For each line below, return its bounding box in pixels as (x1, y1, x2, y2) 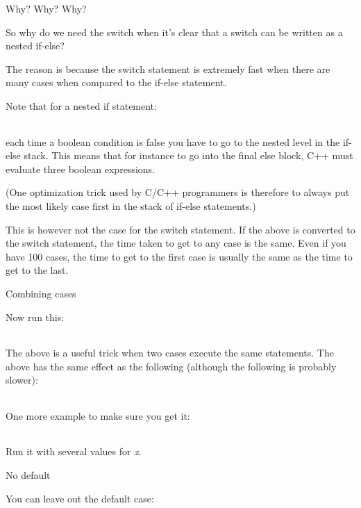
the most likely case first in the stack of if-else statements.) (6, 198, 256, 213)
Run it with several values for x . (6, 444, 142, 459)
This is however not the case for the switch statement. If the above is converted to (6, 222, 355, 236)
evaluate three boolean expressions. (6, 161, 155, 176)
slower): (6, 372, 38, 387)
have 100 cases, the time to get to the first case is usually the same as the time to (6, 249, 353, 263)
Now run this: (6, 309, 65, 324)
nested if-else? (6, 38, 65, 53)
